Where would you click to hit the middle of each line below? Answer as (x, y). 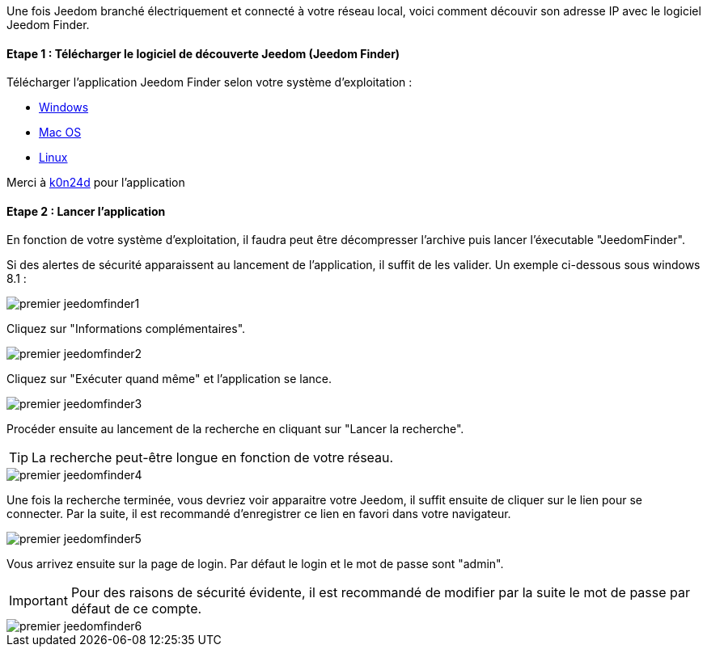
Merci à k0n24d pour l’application (96, 183)
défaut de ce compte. (136, 609)
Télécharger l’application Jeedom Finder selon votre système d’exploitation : (210, 82)
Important (38, 601)
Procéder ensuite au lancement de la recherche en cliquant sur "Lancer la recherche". (235, 429)
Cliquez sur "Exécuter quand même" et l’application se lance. (169, 379)
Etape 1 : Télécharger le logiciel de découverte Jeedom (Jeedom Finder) (203, 53)
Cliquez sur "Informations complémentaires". (126, 329)
